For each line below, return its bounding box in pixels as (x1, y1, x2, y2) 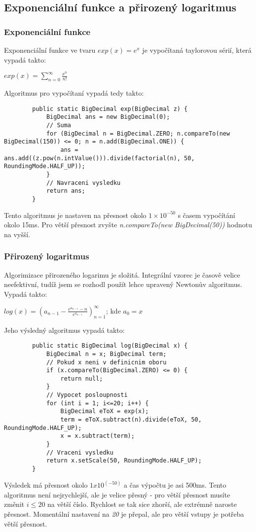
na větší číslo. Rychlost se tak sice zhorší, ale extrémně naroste (47, 499, 237, 509)
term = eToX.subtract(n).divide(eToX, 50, (60, 416, 202, 424)
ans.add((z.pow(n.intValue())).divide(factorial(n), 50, (4, 154, 195, 162)
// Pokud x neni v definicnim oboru (46, 358, 167, 366)
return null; (60, 375, 103, 382)
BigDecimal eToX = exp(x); (60, 408, 149, 415)
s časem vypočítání (178, 210, 235, 220)
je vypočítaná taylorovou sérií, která (142, 45, 252, 55)
